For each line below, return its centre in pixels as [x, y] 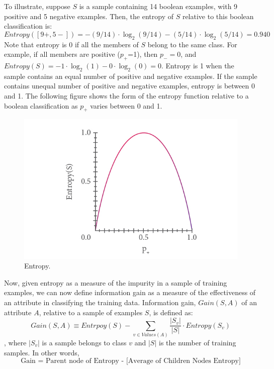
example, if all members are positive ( [62, 54]
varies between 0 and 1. [126, 105]
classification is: [28, 26]
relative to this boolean [218, 16]
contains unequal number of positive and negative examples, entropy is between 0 [129, 86]
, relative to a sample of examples [91, 312]
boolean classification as [41, 105]
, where [15, 342]
